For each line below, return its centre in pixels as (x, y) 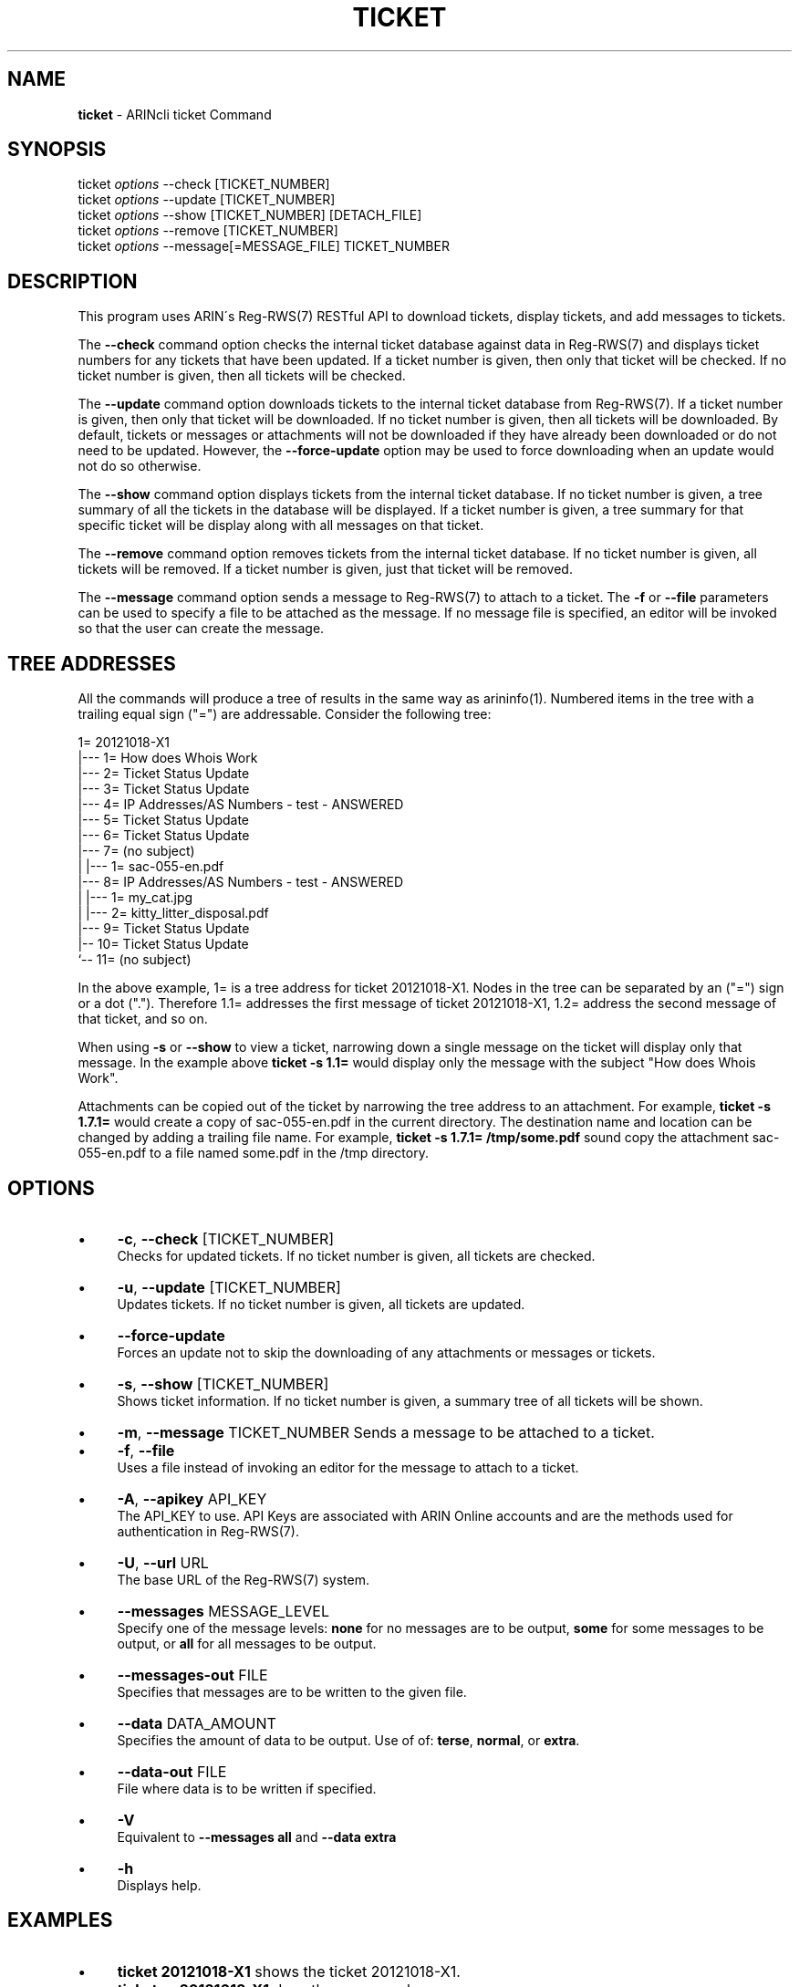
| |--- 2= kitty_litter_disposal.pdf (173, 913)
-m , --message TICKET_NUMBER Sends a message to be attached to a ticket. (386, 1432)
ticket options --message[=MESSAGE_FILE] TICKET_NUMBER (264, 246)
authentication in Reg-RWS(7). (208, 1531)
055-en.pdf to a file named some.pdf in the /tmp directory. (253, 1153)
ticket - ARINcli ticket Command (175, 114)
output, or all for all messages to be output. (247, 1643)
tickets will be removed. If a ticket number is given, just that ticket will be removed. (325, 569)
